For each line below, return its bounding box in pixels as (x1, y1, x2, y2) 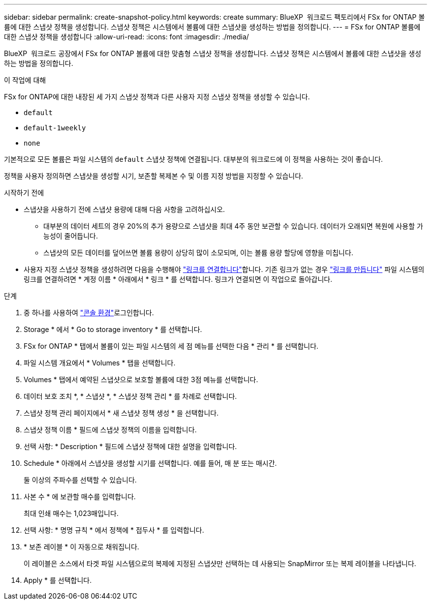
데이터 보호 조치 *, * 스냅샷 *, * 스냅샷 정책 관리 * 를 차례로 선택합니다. (24, 392, 237, 400)
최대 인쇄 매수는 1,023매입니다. (24, 509, 119, 517)
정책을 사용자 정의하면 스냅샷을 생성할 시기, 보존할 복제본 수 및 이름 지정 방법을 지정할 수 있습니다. (4, 172, 304, 180)
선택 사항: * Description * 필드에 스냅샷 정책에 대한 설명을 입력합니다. (24, 442, 237, 451)
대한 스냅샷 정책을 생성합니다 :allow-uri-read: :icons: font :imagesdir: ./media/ (4, 32, 249, 41)
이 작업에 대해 (4, 76, 46, 84)
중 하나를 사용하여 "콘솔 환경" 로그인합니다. (24, 308, 154, 317)
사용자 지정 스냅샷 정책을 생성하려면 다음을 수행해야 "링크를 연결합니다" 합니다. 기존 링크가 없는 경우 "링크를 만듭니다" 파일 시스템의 (24, 265, 425, 273)
